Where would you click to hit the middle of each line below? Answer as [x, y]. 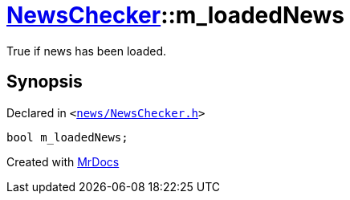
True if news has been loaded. [87, 51]
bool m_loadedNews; [67, 137]
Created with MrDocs [63, 161]
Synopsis [45, 82]
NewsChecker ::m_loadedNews [176, 15]
